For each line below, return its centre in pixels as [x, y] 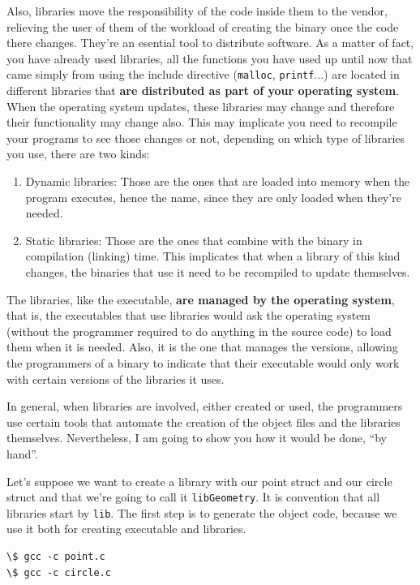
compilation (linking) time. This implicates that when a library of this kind [213, 256]
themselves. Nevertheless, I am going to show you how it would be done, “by [197, 438]
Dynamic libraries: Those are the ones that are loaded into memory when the [218, 181]
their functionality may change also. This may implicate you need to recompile [202, 122]
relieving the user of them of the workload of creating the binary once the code [203, 26]
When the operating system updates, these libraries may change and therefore [201, 106]
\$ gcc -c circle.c [59, 572]
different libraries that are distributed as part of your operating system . [203, 90]
